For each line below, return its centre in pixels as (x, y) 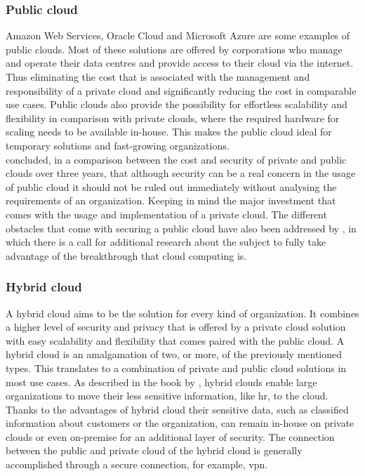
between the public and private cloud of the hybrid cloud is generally (154, 450)
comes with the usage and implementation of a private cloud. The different (166, 214)
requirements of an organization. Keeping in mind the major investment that (171, 200)
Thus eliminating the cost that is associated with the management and (158, 77)
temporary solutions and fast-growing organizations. (118, 145)
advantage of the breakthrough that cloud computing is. (126, 255)
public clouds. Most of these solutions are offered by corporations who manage (174, 49)
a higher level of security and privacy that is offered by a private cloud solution (176, 327)
